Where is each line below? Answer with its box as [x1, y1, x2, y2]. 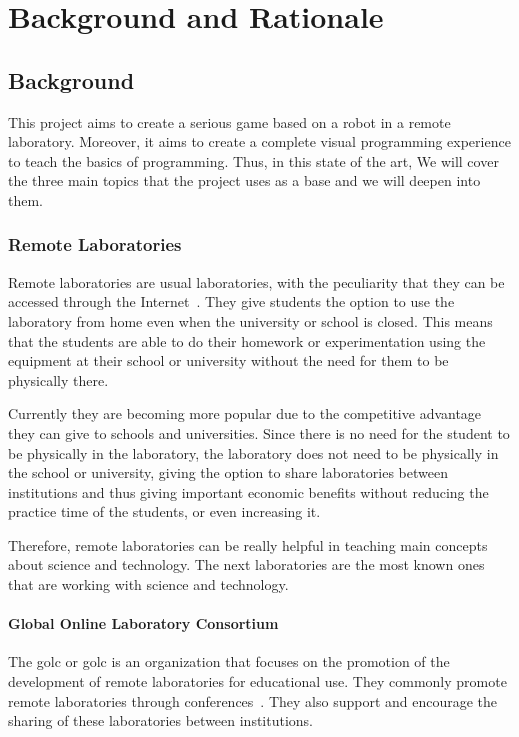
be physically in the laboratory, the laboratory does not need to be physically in [8, 442, 499, 463]
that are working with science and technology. [8, 574, 289, 595]
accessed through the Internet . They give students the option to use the [8, 291, 455, 312]
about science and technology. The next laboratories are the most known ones [8, 554, 485, 575]
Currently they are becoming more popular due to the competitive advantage [8, 403, 482, 424]
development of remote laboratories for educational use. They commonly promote [8, 671, 507, 692]
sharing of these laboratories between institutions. [8, 710, 314, 731]
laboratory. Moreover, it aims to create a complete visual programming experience [8, 131, 511, 152]
